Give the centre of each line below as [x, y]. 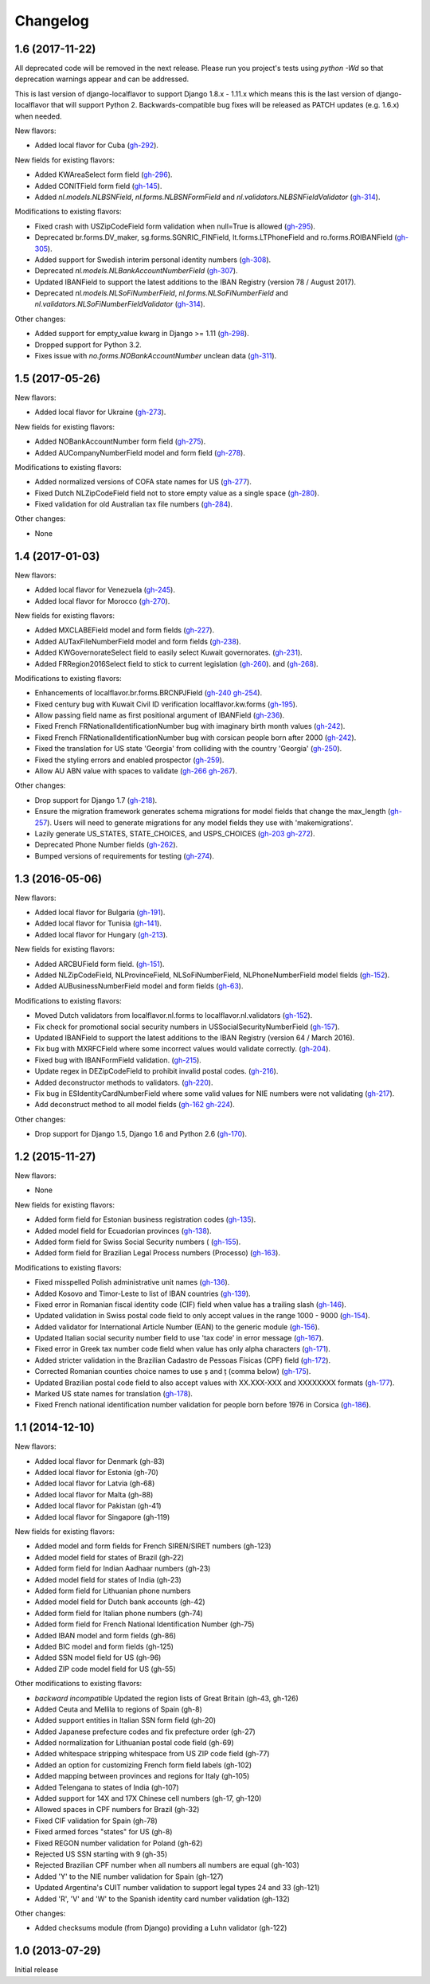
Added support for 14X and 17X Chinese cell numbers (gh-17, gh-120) [148, 1798]
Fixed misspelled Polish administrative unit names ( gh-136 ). [132, 1282]
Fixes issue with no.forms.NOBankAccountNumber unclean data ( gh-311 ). [156, 356]
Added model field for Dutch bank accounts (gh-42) [120, 1602]
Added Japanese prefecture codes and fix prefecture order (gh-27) [145, 1732]
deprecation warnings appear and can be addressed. [102, 79]
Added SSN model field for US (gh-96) [98, 1657]
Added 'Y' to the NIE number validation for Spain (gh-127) [129, 1876]
